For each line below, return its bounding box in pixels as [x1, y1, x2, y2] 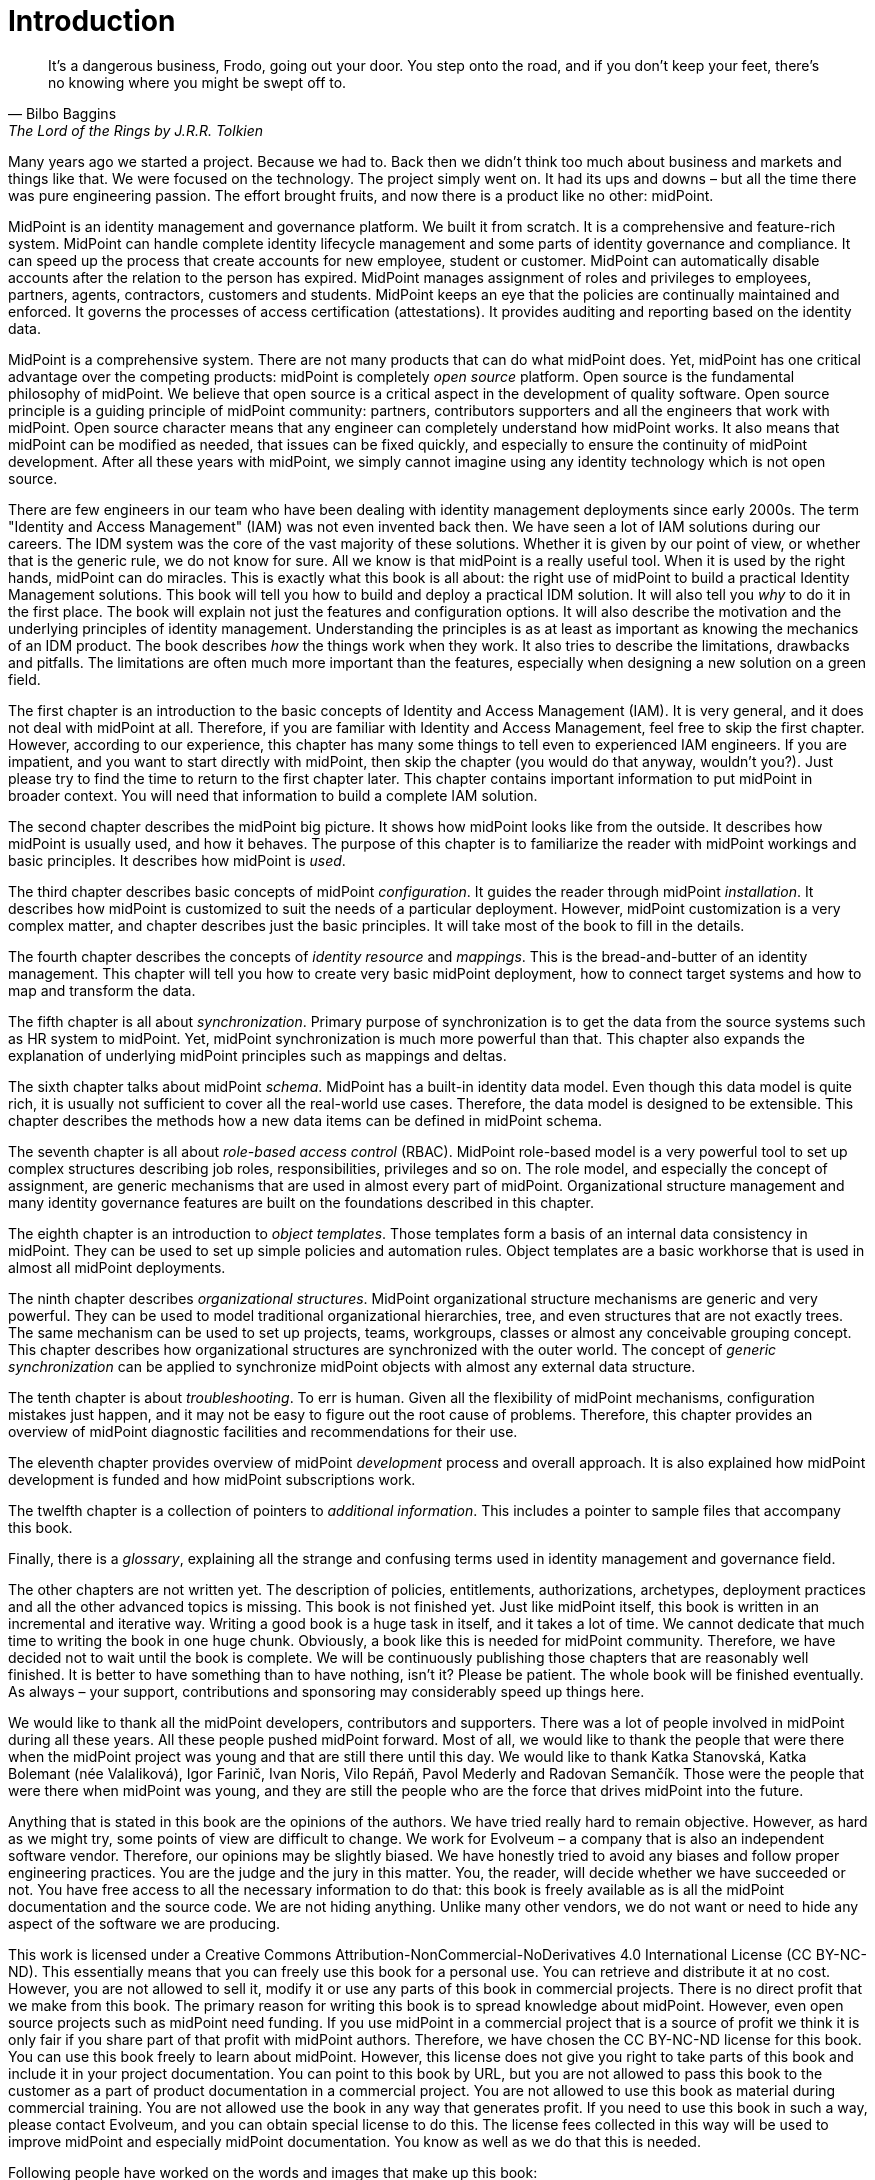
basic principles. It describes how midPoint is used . [8, 851, 346, 869]
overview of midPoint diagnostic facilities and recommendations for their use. [8, 1422, 518, 1440]
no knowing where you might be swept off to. [48, 73, 347, 91]
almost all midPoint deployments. [8, 1258, 226, 1276]
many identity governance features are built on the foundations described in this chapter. [8, 1193, 594, 1211]
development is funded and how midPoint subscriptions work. [8, 1470, 416, 1488]
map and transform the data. [8, 981, 196, 999]
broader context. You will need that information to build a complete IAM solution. [8, 786, 538, 804]
